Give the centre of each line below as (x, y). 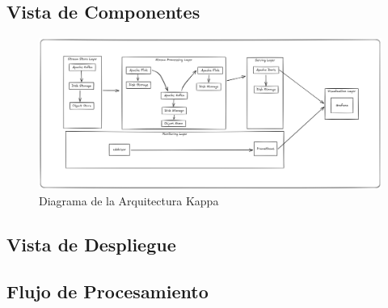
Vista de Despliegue (91, 244)
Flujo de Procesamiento (108, 291)
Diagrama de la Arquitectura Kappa (129, 200)
